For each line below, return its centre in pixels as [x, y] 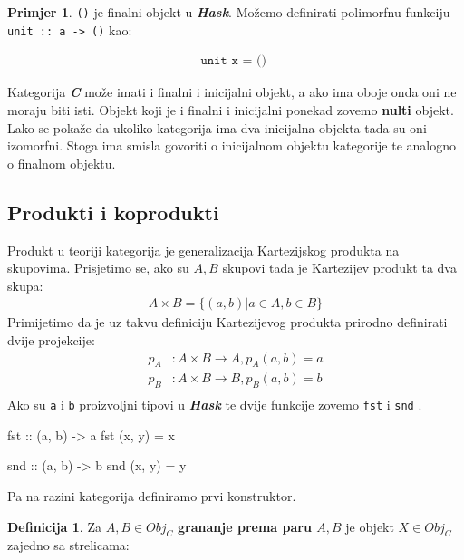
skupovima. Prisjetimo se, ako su [98, 268]
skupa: [25, 285]
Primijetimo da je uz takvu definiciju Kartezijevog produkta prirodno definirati [227, 322]
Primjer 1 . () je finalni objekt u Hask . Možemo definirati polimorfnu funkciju [229, 12]
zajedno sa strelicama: [68, 545]
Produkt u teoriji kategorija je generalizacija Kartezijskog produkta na [203, 250]
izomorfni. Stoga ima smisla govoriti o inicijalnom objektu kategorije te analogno [232, 145]
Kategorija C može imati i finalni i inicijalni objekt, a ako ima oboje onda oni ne [232, 92]
